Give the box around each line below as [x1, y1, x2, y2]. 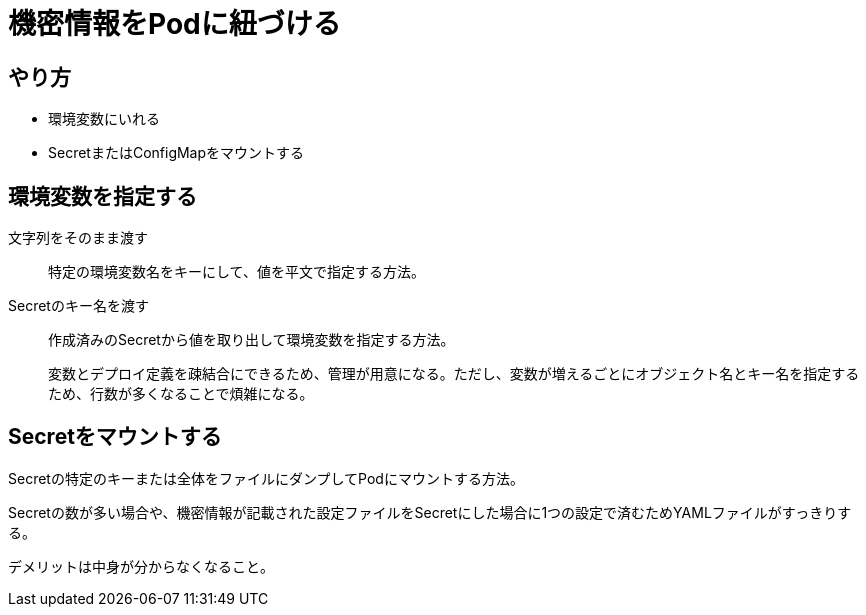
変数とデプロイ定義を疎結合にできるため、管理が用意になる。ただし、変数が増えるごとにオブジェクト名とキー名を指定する [48, 365, 860, 383]
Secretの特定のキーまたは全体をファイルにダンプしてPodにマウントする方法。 [8, 469, 524, 487]
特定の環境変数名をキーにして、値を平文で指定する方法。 [48, 263, 425, 281]
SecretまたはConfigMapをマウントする [48, 144, 305, 162]
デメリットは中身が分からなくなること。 [8, 557, 274, 575]
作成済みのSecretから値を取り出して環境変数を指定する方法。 [48, 331, 455, 349]
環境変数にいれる [48, 110, 160, 128]
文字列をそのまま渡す [8, 229, 148, 247]
